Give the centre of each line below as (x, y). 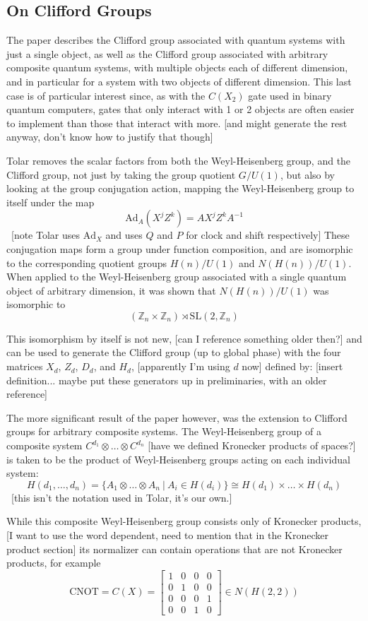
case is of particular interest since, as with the (106, 95)
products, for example (54, 563)
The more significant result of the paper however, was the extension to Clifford (177, 417)
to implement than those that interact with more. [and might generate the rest (177, 123)
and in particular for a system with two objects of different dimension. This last (179, 81)
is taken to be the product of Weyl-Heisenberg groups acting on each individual (178, 459)
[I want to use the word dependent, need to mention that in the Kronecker (167, 535)
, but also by (307, 174)
